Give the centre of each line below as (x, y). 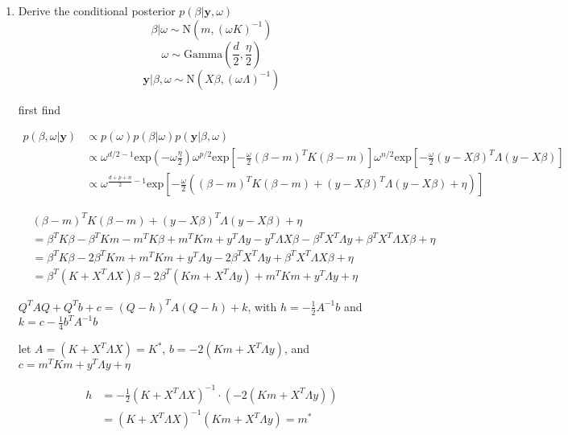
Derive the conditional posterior (97, 10)
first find (39, 109)
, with (262, 306)
